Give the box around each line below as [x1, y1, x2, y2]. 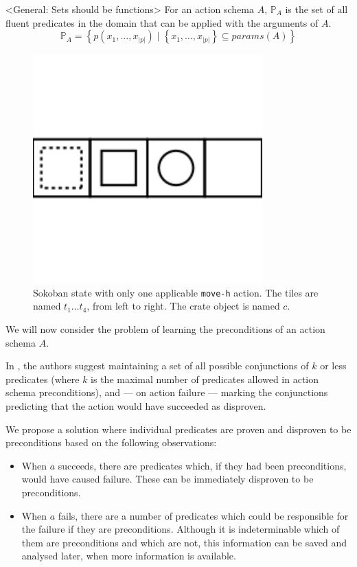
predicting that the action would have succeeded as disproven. [5, 399, 266, 413]
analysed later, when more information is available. [21, 548, 236, 563]
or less [320, 358, 347, 373]
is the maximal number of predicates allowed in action [91, 371, 319, 386]
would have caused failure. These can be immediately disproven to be [21, 472, 314, 486]
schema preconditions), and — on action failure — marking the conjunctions [5, 385, 328, 400]
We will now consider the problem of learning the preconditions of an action [5, 322, 325, 336]
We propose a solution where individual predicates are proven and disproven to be [5, 421, 352, 436]
